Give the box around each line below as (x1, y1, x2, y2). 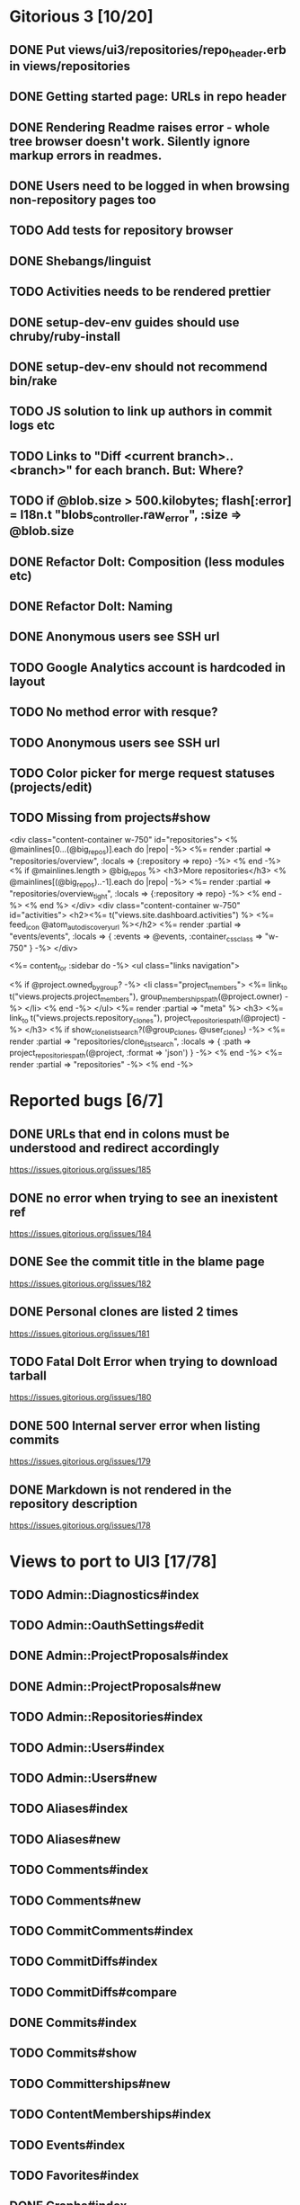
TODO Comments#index (9, 1862, 149, 1878)
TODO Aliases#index (9, 1801, 128, 1817)
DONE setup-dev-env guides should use (9, 315, 240, 330)
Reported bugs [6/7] (9, 1091, 163, 1111)
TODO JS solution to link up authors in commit (9, 404, 272, 419)
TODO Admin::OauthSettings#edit (9, 1618, 205, 1633)
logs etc (9, 418, 56, 433)
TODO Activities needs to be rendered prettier (9, 284, 271, 299)
